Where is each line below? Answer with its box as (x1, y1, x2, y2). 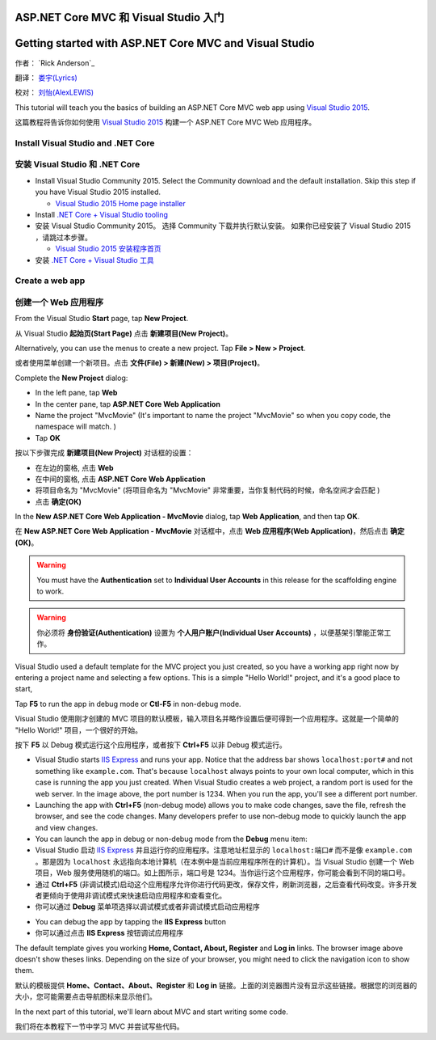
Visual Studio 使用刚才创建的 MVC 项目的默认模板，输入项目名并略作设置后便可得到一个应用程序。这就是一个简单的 (15, 714, 399, 724)
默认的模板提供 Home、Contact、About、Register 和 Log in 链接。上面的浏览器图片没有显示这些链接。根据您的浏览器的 (15, 980, 417, 990)
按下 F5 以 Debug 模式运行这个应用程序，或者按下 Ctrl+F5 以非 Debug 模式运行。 (15, 740, 287, 750)
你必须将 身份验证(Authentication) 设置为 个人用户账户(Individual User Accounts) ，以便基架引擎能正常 (36, 628, 384, 637)
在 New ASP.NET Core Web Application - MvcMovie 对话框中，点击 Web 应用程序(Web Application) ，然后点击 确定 (15, 526, 405, 536)
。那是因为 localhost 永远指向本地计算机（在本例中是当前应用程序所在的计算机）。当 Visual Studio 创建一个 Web (35, 856, 415, 866)
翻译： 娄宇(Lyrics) (15, 73, 78, 82)
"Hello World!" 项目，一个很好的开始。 (15, 725, 143, 735)
